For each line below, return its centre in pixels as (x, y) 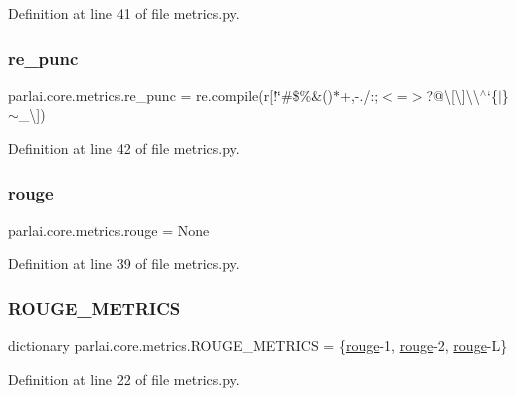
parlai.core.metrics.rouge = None (109, 229)
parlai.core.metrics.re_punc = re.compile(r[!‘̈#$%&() (171, 94)
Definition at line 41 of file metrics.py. (124, 13)
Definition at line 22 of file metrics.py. (124, 378)
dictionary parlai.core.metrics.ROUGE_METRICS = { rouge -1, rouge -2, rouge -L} (258, 345)
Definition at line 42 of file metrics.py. (124, 148)
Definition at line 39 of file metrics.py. (124, 263)
